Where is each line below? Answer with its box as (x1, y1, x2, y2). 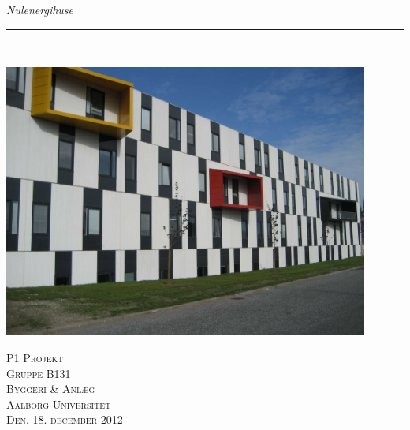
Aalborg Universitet (6, 395, 111, 412)
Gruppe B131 (6, 365, 71, 381)
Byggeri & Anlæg (6, 380, 95, 397)
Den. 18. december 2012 (6, 411, 123, 428)
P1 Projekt (6, 349, 64, 365)
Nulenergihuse (6, 2, 74, 17)
